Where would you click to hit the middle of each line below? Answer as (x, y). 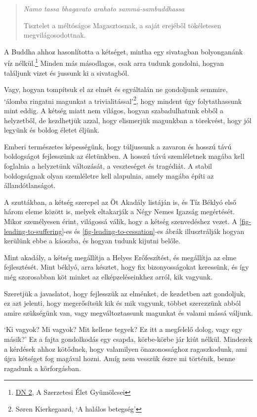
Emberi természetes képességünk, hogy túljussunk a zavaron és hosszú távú (118, 146)
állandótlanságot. (30, 185)
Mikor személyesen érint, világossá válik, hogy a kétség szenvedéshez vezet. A (121, 221)
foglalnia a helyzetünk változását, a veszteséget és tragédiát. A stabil (108, 166)
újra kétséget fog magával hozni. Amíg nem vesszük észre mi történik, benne (120, 358)
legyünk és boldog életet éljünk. (52, 130)
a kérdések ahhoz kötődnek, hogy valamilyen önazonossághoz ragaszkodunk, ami (126, 348)
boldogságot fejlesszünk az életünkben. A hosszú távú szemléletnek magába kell (124, 156)
